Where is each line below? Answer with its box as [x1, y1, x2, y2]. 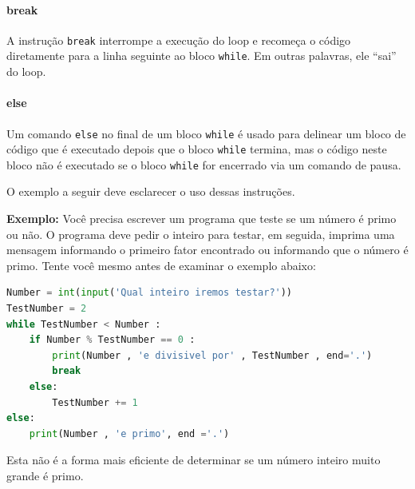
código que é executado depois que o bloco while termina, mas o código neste [6, 141, 387, 157]
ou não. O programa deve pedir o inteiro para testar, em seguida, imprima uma [6, 225, 395, 242]
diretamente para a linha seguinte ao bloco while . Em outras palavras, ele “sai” [6, 47, 397, 64]
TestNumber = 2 [6, 303, 87, 315]
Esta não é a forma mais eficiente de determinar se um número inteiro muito [6, 451, 381, 468]
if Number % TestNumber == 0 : [29, 334, 196, 346]
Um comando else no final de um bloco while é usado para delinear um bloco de [6, 125, 406, 141]
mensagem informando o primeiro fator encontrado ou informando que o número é [6, 241, 409, 258]
